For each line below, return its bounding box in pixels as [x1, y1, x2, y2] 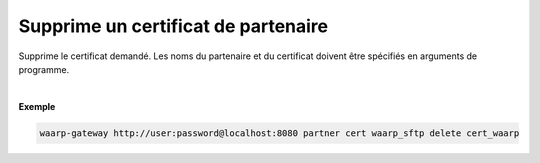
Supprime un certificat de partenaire [18, 15, 329, 37]
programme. [18, 63, 70, 75]
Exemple [18, 100, 56, 112]
